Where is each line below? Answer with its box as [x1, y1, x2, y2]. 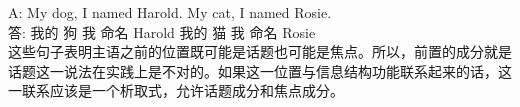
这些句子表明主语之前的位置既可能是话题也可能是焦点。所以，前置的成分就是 [8, 41, 512, 62]
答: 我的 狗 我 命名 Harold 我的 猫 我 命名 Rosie [8, 21, 316, 42]
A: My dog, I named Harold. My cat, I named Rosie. [8, 2, 332, 22]
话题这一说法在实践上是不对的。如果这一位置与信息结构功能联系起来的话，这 [8, 60, 512, 81]
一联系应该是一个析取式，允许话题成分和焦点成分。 [8, 80, 344, 101]
